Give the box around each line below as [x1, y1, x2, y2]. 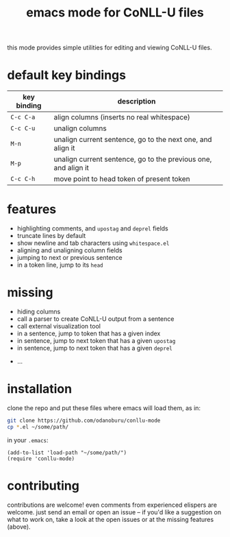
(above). [7, 523, 31, 531]
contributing [7, 478, 80, 493]
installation [7, 381, 73, 397]
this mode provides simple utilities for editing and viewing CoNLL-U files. [7, 43, 212, 52]
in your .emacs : [7, 435, 49, 444]
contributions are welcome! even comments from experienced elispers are [7, 501, 218, 509]
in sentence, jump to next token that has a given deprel [16, 344, 172, 352]
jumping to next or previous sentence [16, 254, 123, 262]
